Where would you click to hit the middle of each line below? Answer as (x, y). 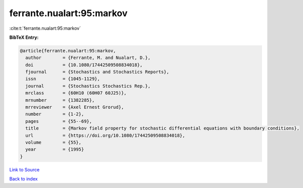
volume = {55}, (54, 142)
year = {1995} (55, 149)
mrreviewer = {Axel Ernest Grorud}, (75, 107)
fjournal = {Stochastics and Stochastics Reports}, (97, 72)
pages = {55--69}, (59, 121)
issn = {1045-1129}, (63, 79)
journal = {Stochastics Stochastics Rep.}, (88, 86)
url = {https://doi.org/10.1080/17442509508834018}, (105, 135)
